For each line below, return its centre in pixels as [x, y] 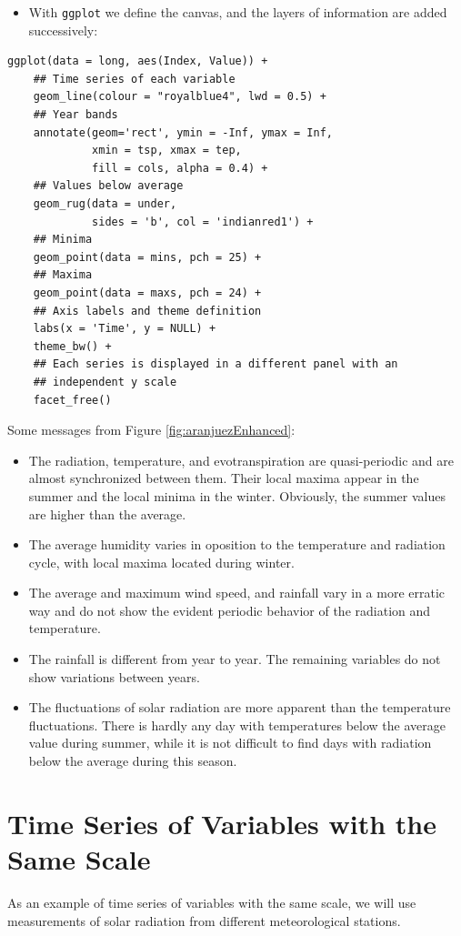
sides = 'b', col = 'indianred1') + [203, 221]
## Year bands [75, 115]
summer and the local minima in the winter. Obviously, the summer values [237, 495]
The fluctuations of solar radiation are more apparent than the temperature [240, 707]
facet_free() [72, 400]
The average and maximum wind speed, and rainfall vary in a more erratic [237, 593]
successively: [63, 30]
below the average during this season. [133, 761]
